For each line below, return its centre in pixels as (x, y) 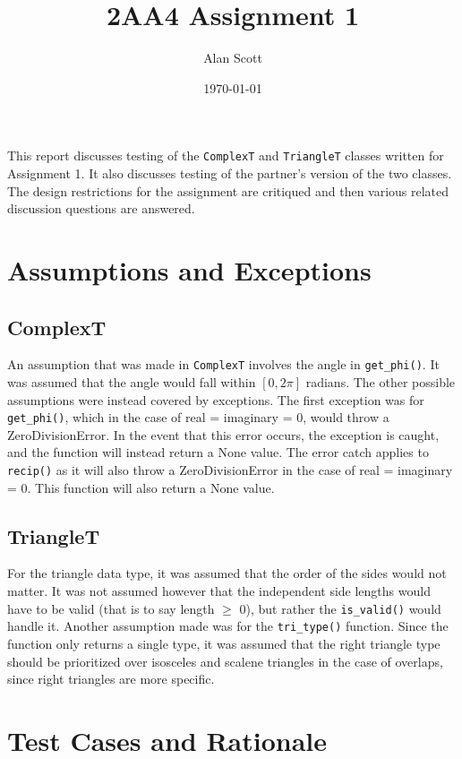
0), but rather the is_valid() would (340, 608)
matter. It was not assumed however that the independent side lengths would (219, 591)
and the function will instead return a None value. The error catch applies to (218, 452)
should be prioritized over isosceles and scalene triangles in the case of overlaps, (225, 661)
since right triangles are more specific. (111, 679)
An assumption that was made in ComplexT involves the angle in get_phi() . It (223, 364)
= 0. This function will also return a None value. (141, 487)
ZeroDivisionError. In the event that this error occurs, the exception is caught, (223, 434)
